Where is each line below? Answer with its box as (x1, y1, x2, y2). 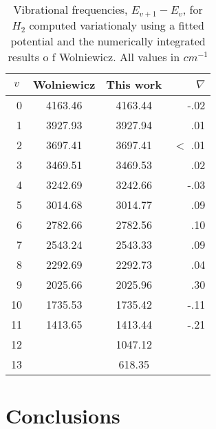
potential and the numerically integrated (10, 33, 206, 49)
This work (106, 76, 162, 92)
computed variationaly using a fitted (29, 17, 204, 33)
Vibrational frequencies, (13, 1, 128, 17)
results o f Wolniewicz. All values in (8, 49, 180, 65)
